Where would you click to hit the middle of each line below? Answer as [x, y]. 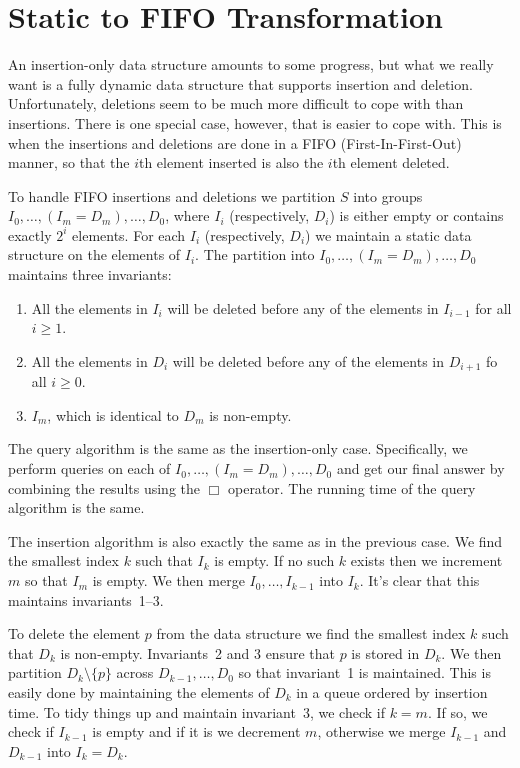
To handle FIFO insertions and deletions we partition [172, 195]
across [135, 672]
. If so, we [457, 711]
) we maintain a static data [388, 234]
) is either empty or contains [416, 215]
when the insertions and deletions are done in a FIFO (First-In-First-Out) [235, 142]
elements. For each [129, 234]
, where [187, 215]
